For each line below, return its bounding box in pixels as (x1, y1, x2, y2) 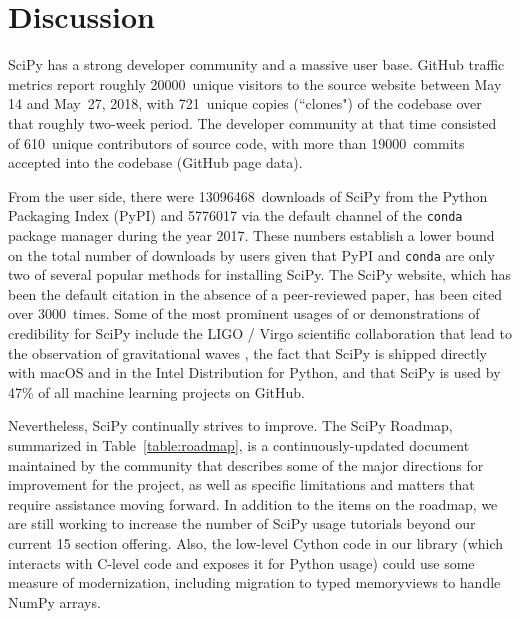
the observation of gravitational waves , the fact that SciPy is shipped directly (8, 342, 487, 363)
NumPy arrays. (8, 591, 101, 612)
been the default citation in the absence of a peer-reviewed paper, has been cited (8, 283, 503, 304)
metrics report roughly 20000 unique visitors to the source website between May (8, 73, 502, 94)
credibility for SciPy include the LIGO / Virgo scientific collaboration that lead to (8, 322, 512, 343)
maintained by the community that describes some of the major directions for (8, 454, 484, 475)
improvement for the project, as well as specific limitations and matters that (8, 474, 475, 495)
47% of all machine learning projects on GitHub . (8, 381, 306, 402)
